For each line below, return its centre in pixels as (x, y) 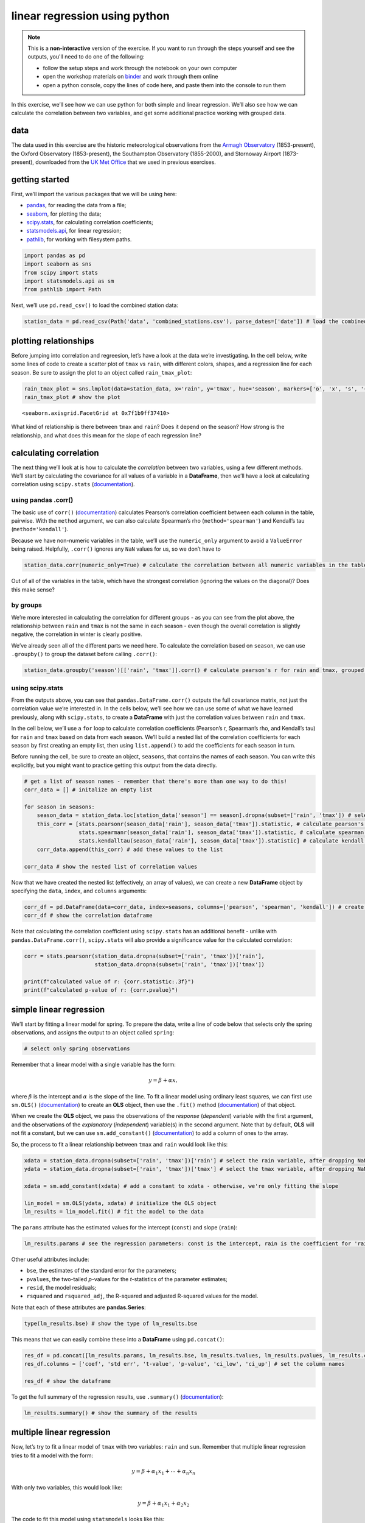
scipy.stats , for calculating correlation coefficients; (90, 222)
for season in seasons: (60, 807)
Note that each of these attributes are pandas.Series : (78, 1307)
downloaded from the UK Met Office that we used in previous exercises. (126, 162)
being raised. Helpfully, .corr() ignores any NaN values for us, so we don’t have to (116, 549)
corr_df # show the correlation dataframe (88, 916)
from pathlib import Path (63, 290)
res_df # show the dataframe (68, 1381)
